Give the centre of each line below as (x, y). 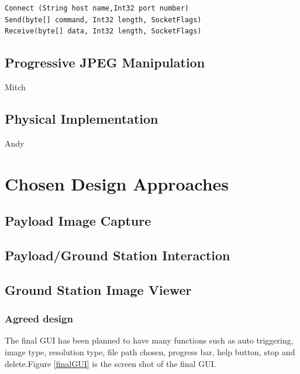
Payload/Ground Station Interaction (118, 255)
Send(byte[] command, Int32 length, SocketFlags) (103, 20)
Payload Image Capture (78, 221)
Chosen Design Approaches (117, 183)
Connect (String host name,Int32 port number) (97, 8)
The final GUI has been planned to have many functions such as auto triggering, (149, 340)
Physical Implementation (82, 118)
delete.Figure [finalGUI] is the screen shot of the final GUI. (111, 363)
